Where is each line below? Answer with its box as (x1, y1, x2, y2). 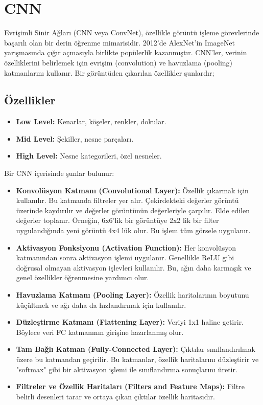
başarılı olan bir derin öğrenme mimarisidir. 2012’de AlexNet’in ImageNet (4, 37, 235, 48)
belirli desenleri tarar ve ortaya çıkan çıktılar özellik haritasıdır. (16, 391, 215, 401)
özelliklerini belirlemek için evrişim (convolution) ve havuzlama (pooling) (4, 57, 233, 67)
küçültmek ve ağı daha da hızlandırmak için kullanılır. (16, 299, 186, 310)
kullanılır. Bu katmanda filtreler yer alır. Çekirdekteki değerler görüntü (16, 195, 239, 206)
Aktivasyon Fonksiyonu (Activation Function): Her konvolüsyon (16, 242, 236, 253)
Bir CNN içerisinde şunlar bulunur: (4, 168, 114, 178)
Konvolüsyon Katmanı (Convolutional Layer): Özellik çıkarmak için (16, 185, 249, 195)
